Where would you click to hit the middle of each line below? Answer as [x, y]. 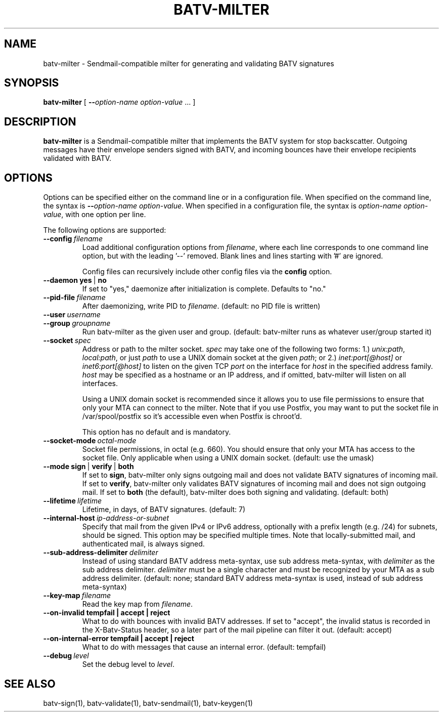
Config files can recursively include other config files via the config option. [207, 272]
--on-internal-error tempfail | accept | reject [119, 639]
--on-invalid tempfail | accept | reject [107, 613]
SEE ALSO [30, 684]
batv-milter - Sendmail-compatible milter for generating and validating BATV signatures [189, 63]
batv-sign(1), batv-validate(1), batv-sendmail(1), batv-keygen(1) [148, 703]
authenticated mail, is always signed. [143, 544]
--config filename [73, 239]
